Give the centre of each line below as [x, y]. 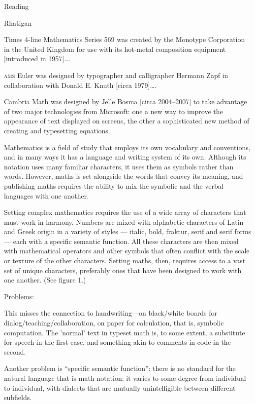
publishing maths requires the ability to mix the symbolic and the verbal [114, 185]
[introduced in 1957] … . [37, 59]
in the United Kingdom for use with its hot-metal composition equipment [115, 49]
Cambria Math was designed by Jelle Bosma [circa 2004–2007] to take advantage [126, 101]
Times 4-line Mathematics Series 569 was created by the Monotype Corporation [125, 39]
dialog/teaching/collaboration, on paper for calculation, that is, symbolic [114, 323]
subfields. [18, 397]
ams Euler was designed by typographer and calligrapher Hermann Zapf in [116, 75]
